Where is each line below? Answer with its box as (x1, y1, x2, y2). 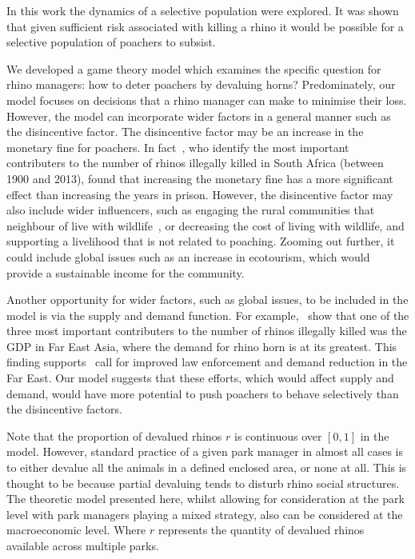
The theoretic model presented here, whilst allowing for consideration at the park (6, 490, 405, 507)
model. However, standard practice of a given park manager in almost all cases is (6, 443, 403, 460)
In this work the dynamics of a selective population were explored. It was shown (6, 2, 399, 18)
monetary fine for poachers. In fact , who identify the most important (6, 138, 349, 155)
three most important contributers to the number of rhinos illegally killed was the (6, 322, 407, 339)
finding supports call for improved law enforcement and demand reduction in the (6, 353, 408, 370)
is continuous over (234, 427, 322, 444)
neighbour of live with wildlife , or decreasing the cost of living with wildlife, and (6, 217, 405, 234)
